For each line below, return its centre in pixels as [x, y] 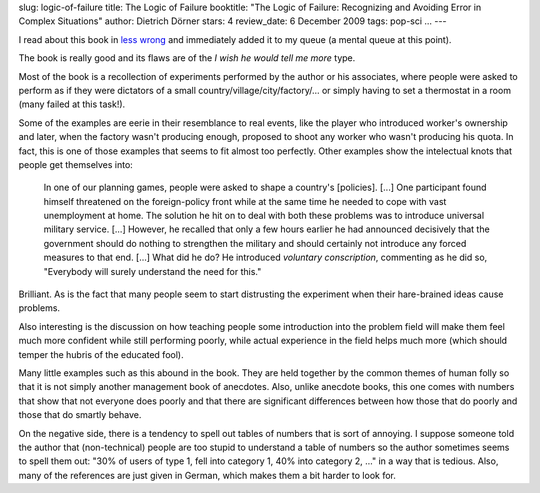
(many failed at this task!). [72, 104]
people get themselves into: [76, 164]
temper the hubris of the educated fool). [101, 354]
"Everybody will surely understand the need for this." [152, 271]
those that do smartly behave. [80, 415]
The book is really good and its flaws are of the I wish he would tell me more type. [187, 58]
